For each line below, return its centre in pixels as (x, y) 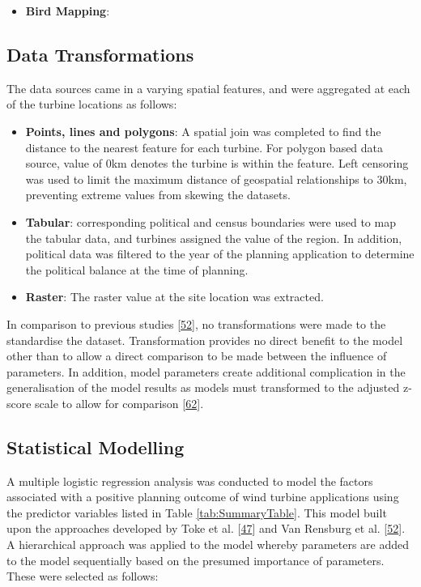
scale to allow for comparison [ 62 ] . (119, 403)
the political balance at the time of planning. (137, 269)
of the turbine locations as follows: (92, 104)
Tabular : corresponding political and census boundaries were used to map (210, 221)
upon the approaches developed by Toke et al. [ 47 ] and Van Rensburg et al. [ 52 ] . (206, 528)
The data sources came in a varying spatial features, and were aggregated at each (208, 88)
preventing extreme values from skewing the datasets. (158, 195)
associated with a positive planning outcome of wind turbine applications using (203, 497)
